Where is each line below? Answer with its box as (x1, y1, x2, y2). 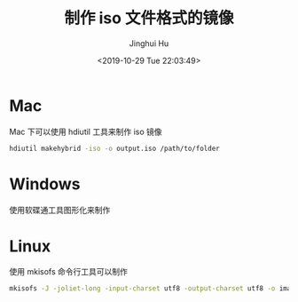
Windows (9, 174, 81, 194)
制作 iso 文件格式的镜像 (64, 8, 234, 28)
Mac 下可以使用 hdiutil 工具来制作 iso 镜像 (9, 126, 162, 137)
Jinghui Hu (129, 37, 169, 49)
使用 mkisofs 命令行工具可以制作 (9, 266, 129, 277)
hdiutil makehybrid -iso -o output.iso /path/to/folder (9, 144, 220, 153)
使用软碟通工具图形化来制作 (9, 204, 111, 215)
